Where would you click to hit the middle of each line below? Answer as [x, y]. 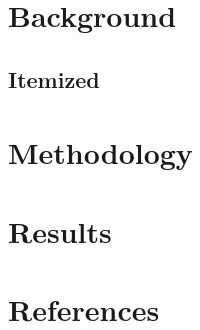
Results [60, 230]
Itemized [54, 78]
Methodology [100, 152]
